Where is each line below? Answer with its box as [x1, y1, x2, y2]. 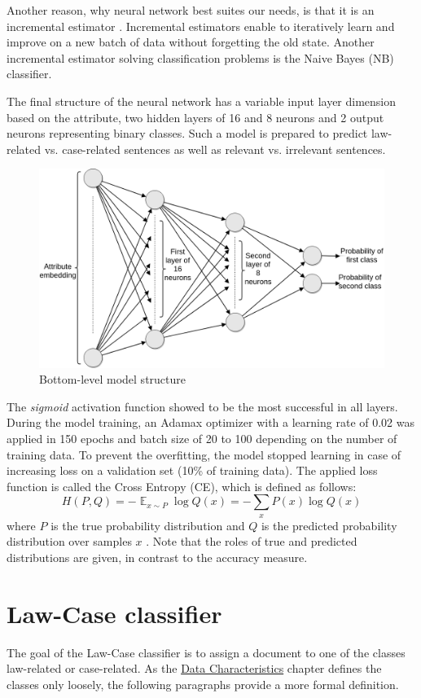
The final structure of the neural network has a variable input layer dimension [7, 92, 397, 109]
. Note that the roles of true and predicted [146, 533, 357, 550]
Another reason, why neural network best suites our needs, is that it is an [7, 2, 375, 18]
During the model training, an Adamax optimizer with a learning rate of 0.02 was [7, 414, 414, 431]
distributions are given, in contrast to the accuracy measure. [7, 548, 308, 565]
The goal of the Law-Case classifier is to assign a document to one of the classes [7, 643, 406, 661]
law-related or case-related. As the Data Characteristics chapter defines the [7, 660, 382, 677]
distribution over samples [7, 533, 132, 550]
